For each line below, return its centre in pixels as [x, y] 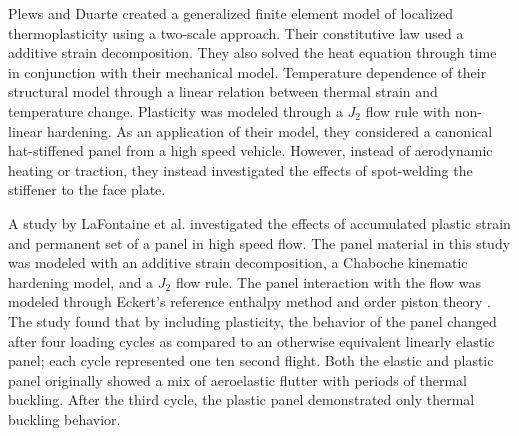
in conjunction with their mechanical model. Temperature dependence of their [247, 71]
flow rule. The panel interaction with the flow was [328, 281]
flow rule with [408, 110]
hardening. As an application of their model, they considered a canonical [269, 130]
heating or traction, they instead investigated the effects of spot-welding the [240, 169]
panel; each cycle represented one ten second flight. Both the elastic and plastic [251, 360]
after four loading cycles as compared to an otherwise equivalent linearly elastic [251, 340]
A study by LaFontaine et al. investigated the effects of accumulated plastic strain [259, 222]
